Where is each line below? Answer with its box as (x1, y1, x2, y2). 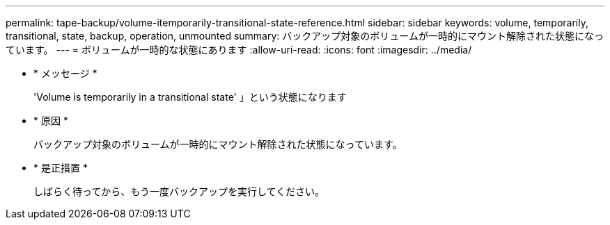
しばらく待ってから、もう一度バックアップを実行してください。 (33, 185, 325, 197)
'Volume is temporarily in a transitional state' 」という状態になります (33, 91, 347, 103)
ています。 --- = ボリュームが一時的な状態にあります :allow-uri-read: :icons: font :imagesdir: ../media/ (6, 44, 472, 56)
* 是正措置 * (33, 162, 88, 174)
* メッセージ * (33, 67, 97, 79)
